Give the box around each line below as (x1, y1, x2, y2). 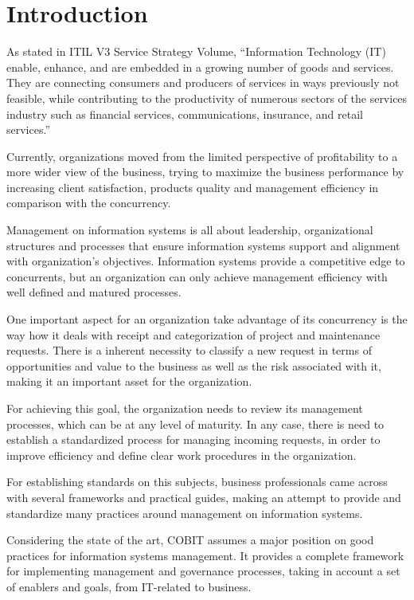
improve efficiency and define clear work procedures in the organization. (6, 446, 357, 463)
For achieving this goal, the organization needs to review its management (6, 400, 363, 416)
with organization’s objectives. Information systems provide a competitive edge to (6, 253, 405, 269)
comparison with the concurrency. (6, 194, 171, 211)
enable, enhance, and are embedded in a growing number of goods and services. (6, 58, 394, 75)
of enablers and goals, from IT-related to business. (6, 578, 252, 594)
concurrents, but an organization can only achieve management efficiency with (6, 268, 388, 284)
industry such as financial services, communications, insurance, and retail (6, 105, 363, 122)
